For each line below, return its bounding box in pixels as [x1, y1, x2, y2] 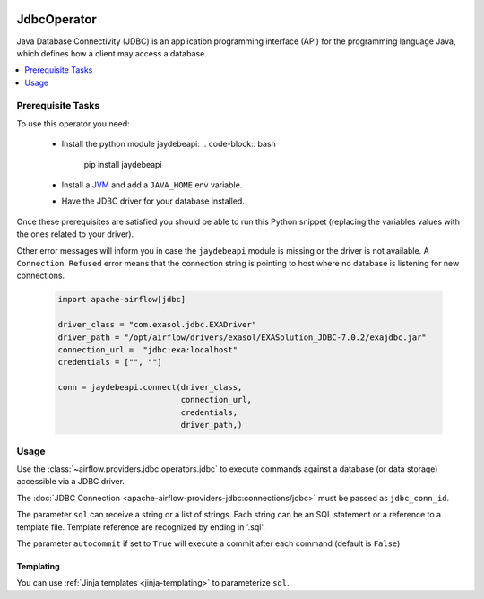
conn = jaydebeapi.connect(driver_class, [57, 382, 243, 393]
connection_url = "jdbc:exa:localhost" [57, 344, 238, 354]
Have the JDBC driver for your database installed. [61, 195, 246, 206]
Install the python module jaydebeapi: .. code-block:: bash [61, 139, 277, 150]
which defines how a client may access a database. [16, 48, 208, 58]
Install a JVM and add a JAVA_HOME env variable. [61, 179, 243, 190]
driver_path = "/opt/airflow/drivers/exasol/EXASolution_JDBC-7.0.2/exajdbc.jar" [57, 332, 428, 343]
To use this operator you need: [16, 117, 130, 129]
